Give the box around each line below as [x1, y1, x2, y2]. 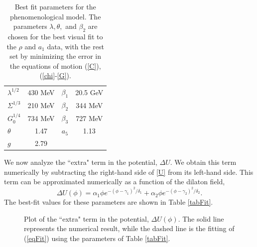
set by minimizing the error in [9, 51, 102, 61]
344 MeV [76, 100, 103, 110]
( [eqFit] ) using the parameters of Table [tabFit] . [24, 233, 170, 243]
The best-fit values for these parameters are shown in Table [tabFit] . [4, 197, 213, 207]
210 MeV [27, 100, 55, 110]
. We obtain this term [170, 157, 237, 167]
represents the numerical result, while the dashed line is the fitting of [24, 223, 235, 234]
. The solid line [178, 213, 224, 224]
